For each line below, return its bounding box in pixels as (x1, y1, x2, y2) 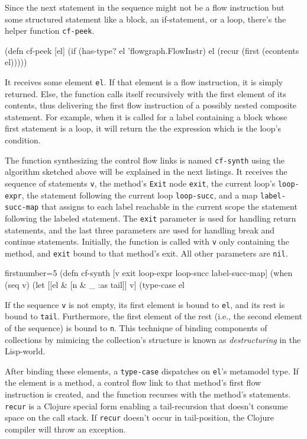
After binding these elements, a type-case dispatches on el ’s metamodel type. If (5, 364, 299, 377)
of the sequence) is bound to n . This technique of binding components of (5, 321, 267, 334)
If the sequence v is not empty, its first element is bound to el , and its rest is (5, 298, 285, 310)
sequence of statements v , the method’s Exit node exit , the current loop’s (5, 177, 276, 189)
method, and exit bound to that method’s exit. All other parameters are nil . (5, 246, 288, 259)
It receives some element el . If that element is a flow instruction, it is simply (5, 76, 283, 88)
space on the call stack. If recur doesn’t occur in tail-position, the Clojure (5, 411, 274, 424)
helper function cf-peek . (5, 24, 95, 37)
